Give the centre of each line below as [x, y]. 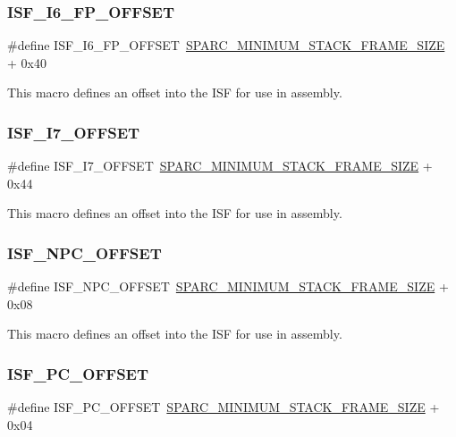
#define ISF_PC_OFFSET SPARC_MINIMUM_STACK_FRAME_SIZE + [224, 407]
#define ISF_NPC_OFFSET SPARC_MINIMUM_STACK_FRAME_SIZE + [228, 286]
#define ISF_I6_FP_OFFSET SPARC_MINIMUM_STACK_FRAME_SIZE [226, 45]
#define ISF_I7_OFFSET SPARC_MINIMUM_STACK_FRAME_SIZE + [220, 166]
